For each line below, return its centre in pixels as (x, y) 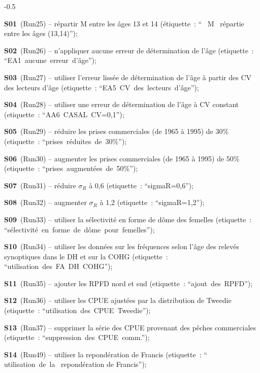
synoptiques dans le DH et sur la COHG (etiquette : (86, 256)
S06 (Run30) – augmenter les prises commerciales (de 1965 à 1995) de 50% (122, 158)
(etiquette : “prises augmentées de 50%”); (71, 168)
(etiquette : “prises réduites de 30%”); (66, 141)
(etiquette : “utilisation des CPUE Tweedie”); (77, 310)
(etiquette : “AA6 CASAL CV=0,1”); (64, 114)
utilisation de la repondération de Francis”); (75, 364)
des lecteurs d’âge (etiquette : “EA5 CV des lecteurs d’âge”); (102, 87)
